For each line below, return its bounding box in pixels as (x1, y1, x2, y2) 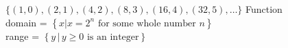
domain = (5, 15, 47, 29)
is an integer (86, 32, 139, 42)
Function (245, 2, 283, 16)
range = (5, 28, 40, 43)
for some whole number (97, 18, 196, 28)
